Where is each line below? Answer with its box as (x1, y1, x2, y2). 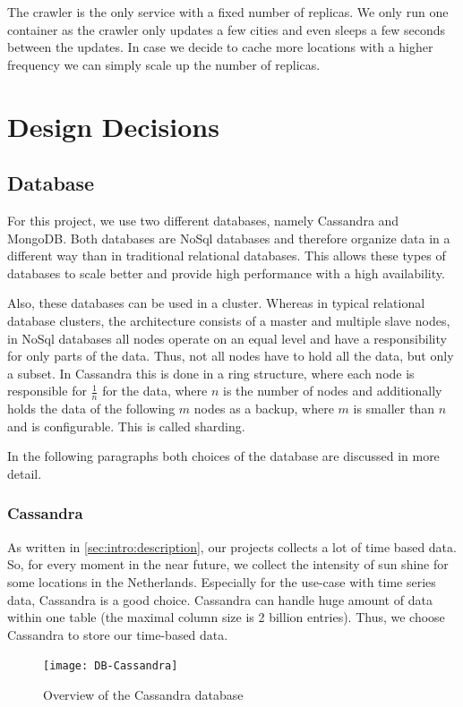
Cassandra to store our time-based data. (7, 625, 228, 643)
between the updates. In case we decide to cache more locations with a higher (7, 38, 433, 56)
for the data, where (102, 381, 208, 400)
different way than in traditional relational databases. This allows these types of (7, 246, 446, 265)
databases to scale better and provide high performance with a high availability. (7, 263, 445, 282)
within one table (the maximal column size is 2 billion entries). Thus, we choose (7, 608, 445, 626)
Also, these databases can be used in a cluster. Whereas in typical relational (7, 294, 425, 312)
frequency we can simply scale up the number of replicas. (7, 55, 321, 73)
